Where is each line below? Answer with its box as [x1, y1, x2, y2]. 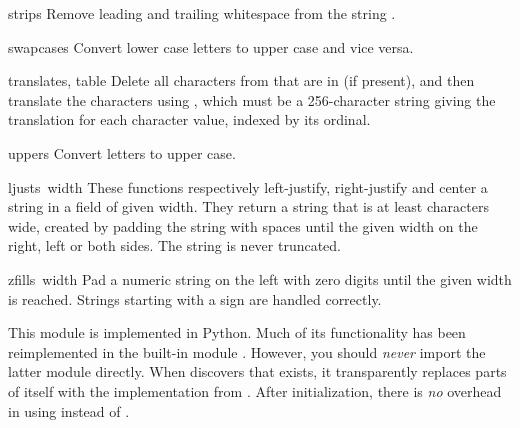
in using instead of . [8, 400, 130, 421]
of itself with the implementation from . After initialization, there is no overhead [8, 380, 502, 401]
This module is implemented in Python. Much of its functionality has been [8, 322, 466, 343]
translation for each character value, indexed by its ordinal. [8, 109, 371, 130]
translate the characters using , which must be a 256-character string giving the [8, 89, 496, 110]
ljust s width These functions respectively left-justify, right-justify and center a [8, 176, 488, 197]
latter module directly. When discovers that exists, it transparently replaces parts [8, 361, 507, 382]
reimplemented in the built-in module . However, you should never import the [8, 341, 486, 362]
